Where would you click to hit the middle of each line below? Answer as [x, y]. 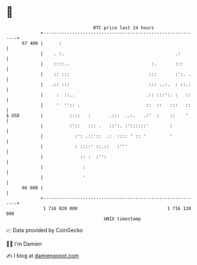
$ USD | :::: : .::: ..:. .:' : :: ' [97, 115]
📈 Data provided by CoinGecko [45, 230]
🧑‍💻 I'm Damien [24, 244]
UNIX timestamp [122, 219]
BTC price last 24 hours [124, 28]
